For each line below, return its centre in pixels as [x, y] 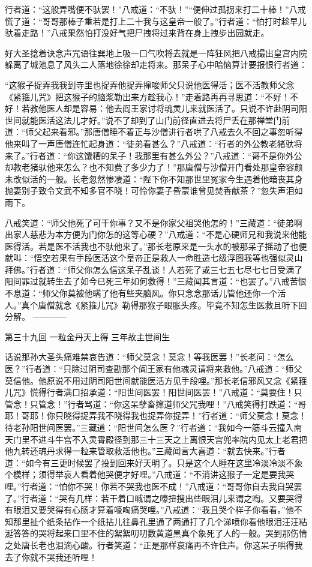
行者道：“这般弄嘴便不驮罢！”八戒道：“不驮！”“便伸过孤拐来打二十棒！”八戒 [155, 9]
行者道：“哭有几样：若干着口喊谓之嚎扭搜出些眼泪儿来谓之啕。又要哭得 [162, 498]
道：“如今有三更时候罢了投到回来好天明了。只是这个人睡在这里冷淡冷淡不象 [154, 462]
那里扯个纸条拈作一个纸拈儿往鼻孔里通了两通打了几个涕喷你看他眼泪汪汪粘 [160, 521]
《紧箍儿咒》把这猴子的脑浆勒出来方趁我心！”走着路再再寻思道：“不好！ [148, 96]
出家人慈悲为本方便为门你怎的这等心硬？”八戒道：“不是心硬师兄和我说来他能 [156, 234]
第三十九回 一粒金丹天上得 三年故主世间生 [88, 336]
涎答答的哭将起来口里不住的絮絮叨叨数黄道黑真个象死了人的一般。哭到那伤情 [156, 533]
